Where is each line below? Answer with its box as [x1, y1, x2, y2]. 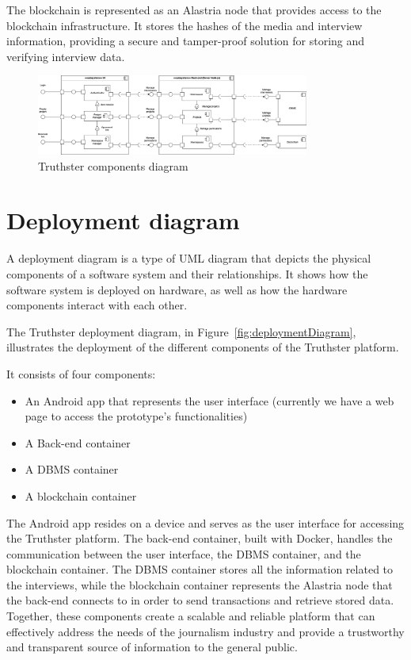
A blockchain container [25, 487, 137, 504]
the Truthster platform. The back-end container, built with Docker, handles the [6, 530, 393, 547]
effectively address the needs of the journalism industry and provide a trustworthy [6, 623, 405, 639]
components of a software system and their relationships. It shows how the [6, 265, 368, 282]
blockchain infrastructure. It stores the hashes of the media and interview [6, 17, 363, 33]
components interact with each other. [6, 297, 188, 313]
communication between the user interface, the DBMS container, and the [6, 545, 361, 562]
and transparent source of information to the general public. [6, 639, 298, 655]
